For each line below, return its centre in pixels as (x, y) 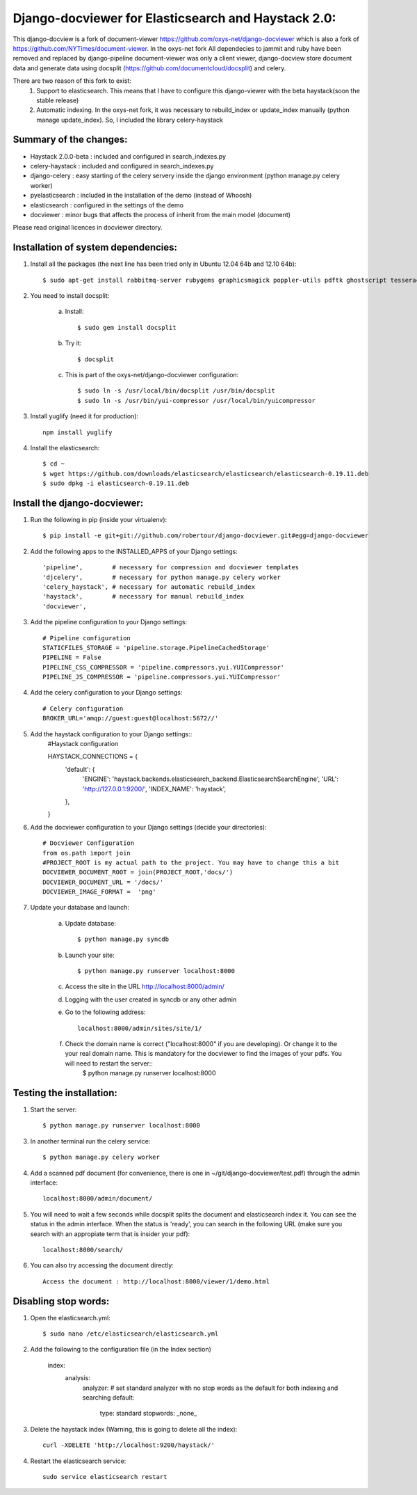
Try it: (73, 343)
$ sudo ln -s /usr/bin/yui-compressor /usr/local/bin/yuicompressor (196, 401)
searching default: (108, 1398)
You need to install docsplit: (70, 295)
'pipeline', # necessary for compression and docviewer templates (171, 568)
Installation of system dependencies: (95, 247)
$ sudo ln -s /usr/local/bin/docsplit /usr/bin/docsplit (177, 391)
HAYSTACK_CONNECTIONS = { (93, 757)
